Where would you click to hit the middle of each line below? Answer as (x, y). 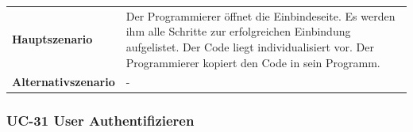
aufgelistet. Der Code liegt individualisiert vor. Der (250, 46)
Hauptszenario (52, 39)
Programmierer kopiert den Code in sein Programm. (253, 62)
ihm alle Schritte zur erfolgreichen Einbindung (238, 31)
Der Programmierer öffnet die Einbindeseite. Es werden (261, 15)
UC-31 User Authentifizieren (100, 121)
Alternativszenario (64, 82)
